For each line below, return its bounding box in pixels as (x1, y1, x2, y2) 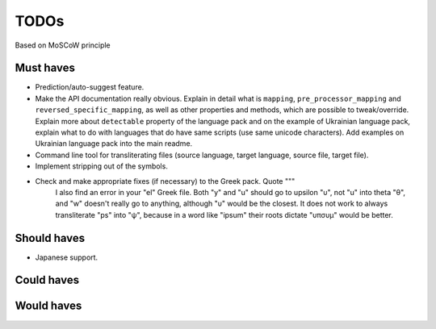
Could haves (15, 273, 80, 287)
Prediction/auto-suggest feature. (35, 82, 145, 92)
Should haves (15, 231, 86, 245)
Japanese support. (35, 252, 99, 262)
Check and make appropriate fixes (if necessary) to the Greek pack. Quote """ (35, 176, 296, 185)
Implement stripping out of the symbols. (35, 161, 169, 171)
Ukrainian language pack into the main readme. (35, 139, 193, 148)
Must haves (15, 61, 76, 75)
